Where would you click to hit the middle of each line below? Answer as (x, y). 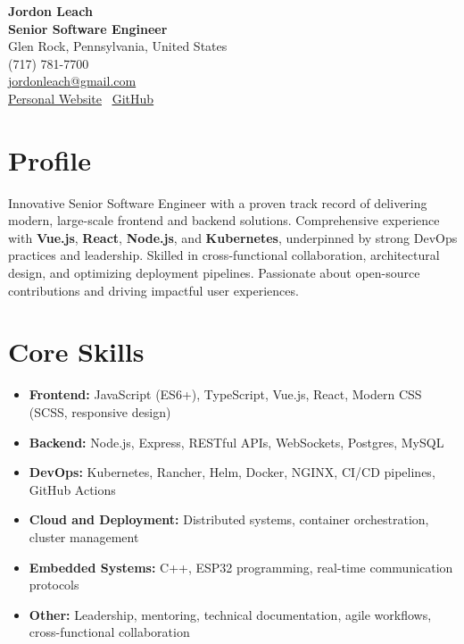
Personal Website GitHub (81, 98)
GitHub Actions (72, 489)
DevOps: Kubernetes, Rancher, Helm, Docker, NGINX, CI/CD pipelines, (232, 472)
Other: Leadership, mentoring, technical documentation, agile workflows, (230, 614)
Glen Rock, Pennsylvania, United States (118, 46)
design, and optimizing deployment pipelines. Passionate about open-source (214, 273)
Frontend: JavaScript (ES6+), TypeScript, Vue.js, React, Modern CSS (225, 394)
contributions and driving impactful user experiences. (153, 290)
